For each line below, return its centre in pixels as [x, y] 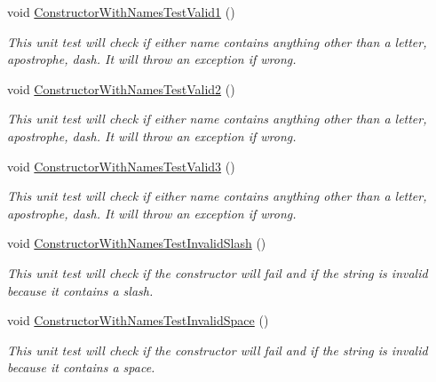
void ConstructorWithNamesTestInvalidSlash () [137, 243]
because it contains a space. [81, 367]
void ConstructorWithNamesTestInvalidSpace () [138, 320]
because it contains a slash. [80, 290]
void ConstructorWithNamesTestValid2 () [121, 88]
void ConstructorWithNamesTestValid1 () [121, 12]
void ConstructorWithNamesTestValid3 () [121, 166]
